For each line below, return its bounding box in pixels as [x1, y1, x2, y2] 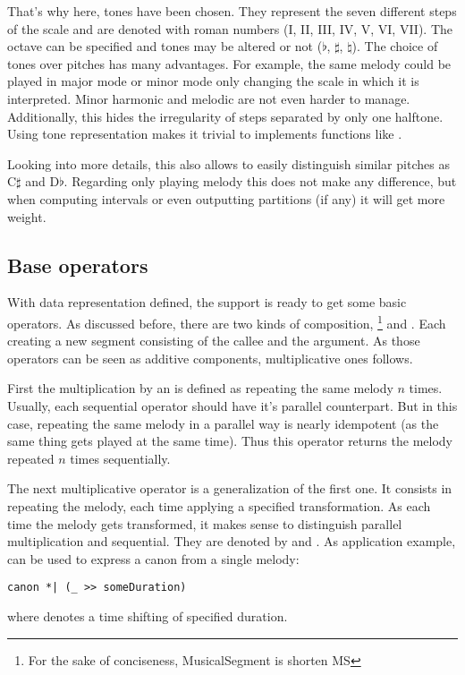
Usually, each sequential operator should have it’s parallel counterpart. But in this [7, 396, 458, 414]
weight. [7, 207, 46, 226]
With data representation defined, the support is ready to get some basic [7, 293, 407, 312]
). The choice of [351, 37, 438, 56]
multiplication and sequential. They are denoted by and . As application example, [7, 532, 456, 551]
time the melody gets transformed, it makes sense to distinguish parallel [7, 514, 402, 533]
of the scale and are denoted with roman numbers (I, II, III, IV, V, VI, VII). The [7, 19, 453, 38]
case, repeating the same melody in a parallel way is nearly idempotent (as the [7, 414, 439, 432]
